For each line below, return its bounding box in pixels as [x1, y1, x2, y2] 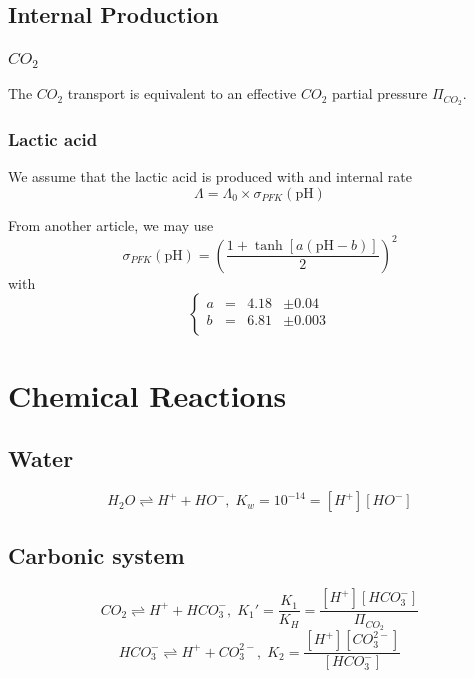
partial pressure [332, 83, 428, 104]
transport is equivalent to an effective [67, 83, 297, 104]
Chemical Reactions [8, 374, 287, 415]
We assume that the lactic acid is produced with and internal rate [8, 166, 413, 187]
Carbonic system [8, 540, 185, 571]
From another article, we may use [8, 214, 214, 235]
